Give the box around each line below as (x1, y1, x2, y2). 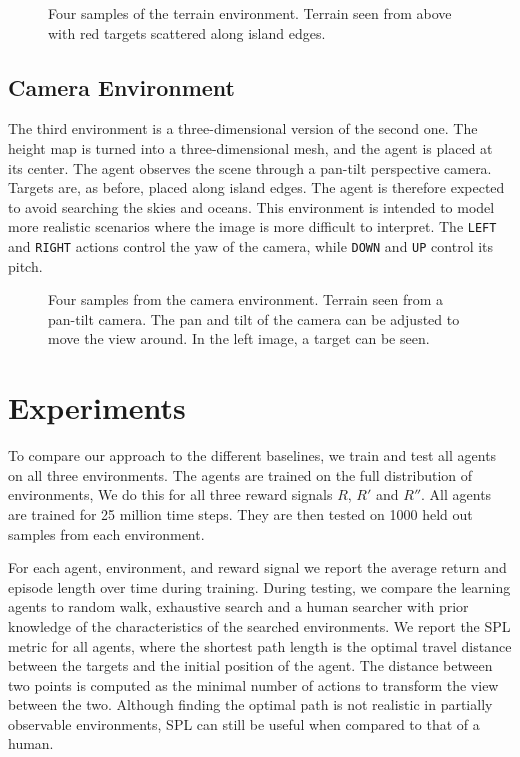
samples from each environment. (8, 523, 205, 544)
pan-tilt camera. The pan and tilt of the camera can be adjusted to (48, 308, 460, 329)
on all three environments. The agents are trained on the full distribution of (8, 464, 473, 485)
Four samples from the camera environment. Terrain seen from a (48, 289, 444, 310)
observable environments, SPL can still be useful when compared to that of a (8, 713, 480, 734)
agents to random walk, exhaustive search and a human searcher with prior (8, 596, 469, 617)
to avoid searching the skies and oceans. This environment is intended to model (8, 196, 495, 217)
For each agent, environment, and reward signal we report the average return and (8, 557, 507, 578)
